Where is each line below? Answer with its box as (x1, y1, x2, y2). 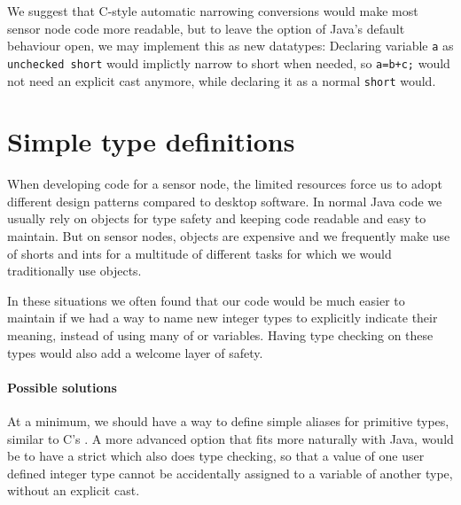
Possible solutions (7, 377, 117, 396)
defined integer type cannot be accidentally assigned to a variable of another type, (7, 463, 453, 482)
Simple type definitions (7, 123, 295, 159)
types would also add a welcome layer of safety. (7, 343, 263, 361)
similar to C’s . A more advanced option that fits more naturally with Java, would (7, 429, 454, 447)
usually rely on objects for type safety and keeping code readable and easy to (7, 209, 426, 228)
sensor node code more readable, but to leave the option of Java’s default (7, 19, 405, 37)
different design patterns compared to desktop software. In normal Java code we (7, 191, 442, 210)
